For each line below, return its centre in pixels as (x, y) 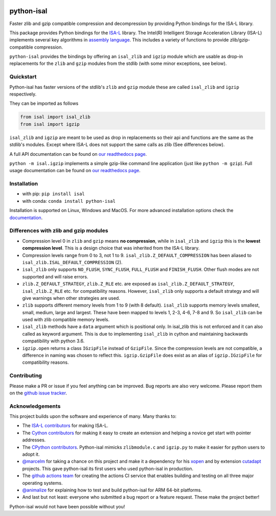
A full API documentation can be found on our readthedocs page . (78, 154)
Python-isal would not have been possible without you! (67, 506)
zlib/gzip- (240, 40)
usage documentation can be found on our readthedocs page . (75, 171)
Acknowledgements (35, 406)
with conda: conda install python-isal (69, 201)
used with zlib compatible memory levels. (66, 320)
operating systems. (42, 483)
